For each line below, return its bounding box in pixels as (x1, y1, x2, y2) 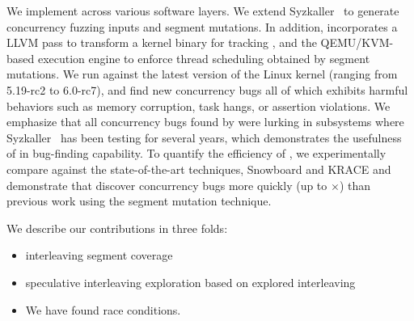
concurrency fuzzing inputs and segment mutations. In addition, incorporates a (6, 18, 398, 35)
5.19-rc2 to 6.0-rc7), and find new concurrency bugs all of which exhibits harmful (6, 81, 408, 98)
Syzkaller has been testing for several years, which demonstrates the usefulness (6, 129, 402, 146)
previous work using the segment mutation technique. (6, 192, 272, 209)
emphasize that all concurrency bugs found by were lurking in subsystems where (6, 113, 404, 130)
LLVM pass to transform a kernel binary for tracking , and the (6, 34, 317, 51)
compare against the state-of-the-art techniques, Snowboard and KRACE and (6, 160, 391, 177)
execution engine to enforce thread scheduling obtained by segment (37, 49, 370, 66)
